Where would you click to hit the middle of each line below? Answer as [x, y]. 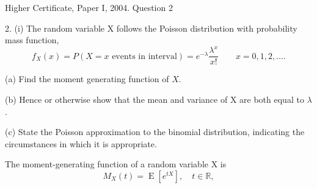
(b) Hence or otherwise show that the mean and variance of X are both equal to [155, 99]
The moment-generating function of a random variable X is [116, 164]
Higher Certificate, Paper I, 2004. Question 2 [89, 7]
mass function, [32, 40]
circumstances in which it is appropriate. [81, 143]
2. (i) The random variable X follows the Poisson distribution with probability [151, 28]
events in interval [144, 56]
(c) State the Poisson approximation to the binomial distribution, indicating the [155, 132]
